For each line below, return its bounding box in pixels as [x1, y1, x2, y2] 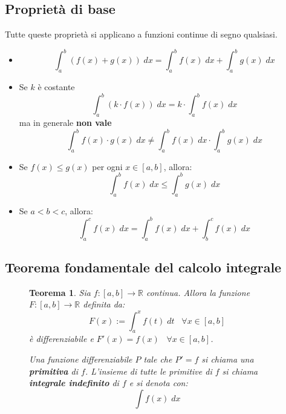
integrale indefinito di [29, 376, 119, 389]
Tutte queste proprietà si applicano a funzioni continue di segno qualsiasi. [5, 28, 278, 41]
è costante [37, 80, 75, 93]
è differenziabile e [29, 332, 94, 345]
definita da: [83, 298, 125, 310]
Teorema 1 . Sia [29, 286, 91, 298]
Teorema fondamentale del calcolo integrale [5, 258, 282, 277]
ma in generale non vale [19, 116, 112, 128]
